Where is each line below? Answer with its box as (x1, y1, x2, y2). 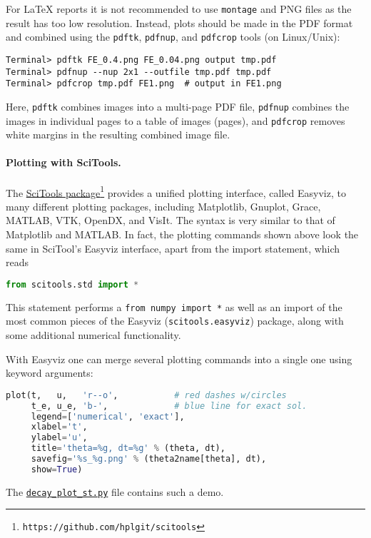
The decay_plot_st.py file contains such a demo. (6, 484, 224, 499)
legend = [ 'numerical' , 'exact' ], (31, 411, 185, 422)
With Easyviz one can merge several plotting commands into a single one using (6, 351, 352, 366)
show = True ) (31, 464, 83, 474)
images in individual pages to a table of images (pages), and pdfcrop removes (6, 113, 345, 128)
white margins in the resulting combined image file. (6, 127, 230, 142)
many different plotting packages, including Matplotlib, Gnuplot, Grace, (6, 198, 321, 213)
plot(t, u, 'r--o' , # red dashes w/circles (6, 390, 287, 400)
